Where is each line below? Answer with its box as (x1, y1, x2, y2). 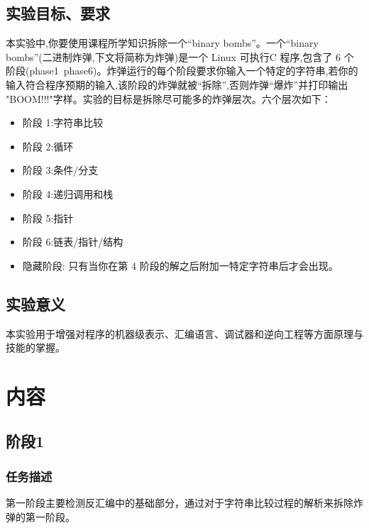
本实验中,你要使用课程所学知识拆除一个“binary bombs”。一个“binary (6, 35, 319, 50)
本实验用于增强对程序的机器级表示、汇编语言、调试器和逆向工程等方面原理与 (6, 326, 363, 341)
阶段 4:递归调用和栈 (22, 186, 114, 201)
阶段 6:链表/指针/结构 (22, 234, 123, 249)
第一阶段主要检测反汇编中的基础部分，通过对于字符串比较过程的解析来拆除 (6, 495, 353, 510)
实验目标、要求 (6, 2, 110, 24)
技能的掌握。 (6, 340, 65, 355)
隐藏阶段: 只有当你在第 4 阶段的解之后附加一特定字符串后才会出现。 (22, 258, 338, 273)
